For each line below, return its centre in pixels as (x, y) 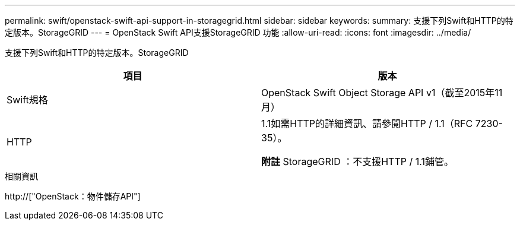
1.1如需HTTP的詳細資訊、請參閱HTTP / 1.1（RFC (367, 123)
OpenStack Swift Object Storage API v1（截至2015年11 (382, 93)
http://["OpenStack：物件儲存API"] (73, 196)
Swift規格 (27, 100)
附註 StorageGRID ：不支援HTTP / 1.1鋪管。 (357, 161)
